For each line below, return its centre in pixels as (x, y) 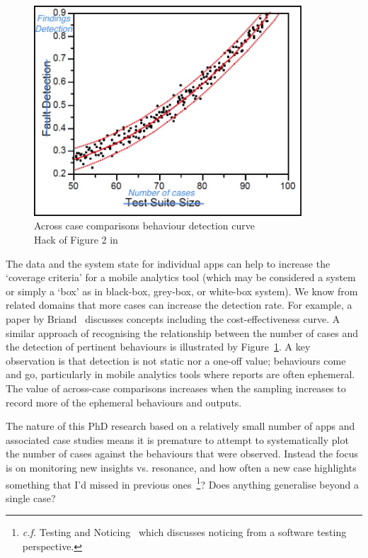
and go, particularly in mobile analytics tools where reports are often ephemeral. (180, 374)
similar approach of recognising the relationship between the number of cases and (182, 332)
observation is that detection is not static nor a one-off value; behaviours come (176, 360)
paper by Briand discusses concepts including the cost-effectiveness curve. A (173, 318)
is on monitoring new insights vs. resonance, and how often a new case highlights (181, 467)
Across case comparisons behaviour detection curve (145, 226)
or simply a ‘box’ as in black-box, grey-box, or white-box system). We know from (182, 291)
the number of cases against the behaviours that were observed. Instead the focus (182, 454)
